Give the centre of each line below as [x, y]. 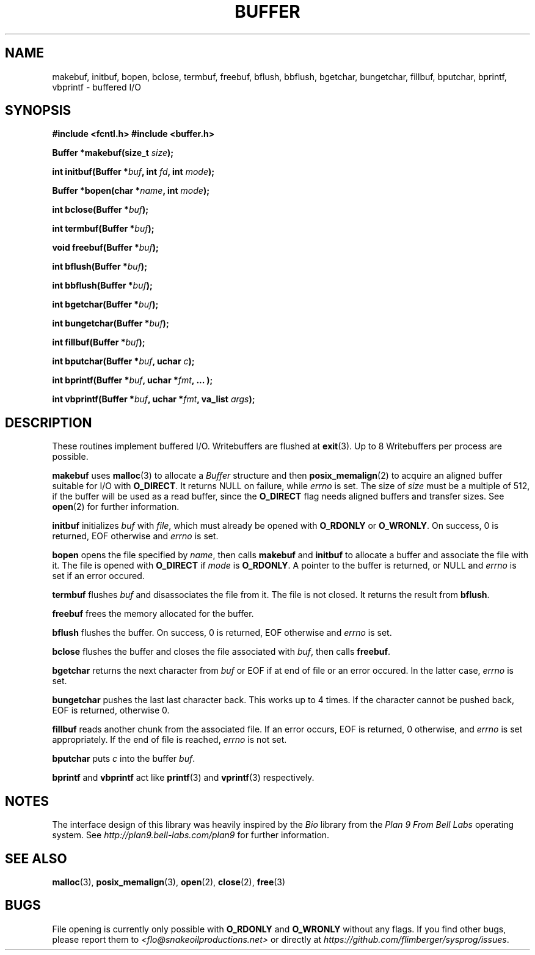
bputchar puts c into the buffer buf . [124, 759]
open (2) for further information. [116, 507]
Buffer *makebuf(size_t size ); [113, 153]
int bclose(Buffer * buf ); [100, 210]
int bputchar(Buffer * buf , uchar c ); [123, 361]
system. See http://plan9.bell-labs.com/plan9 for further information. [191, 835]
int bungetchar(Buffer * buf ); [111, 323]
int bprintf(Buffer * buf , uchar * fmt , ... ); [133, 380]
